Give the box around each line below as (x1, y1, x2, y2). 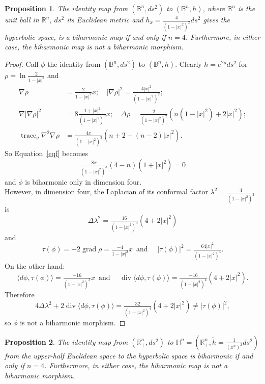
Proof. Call (5, 59, 39, 69)
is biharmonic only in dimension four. (25, 176, 142, 187)
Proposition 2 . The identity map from (5, 336, 128, 347)
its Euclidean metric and (67, 14, 143, 24)
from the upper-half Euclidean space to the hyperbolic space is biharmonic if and (5, 350, 253, 361)
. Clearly (175, 59, 202, 69)
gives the (203, 14, 230, 24)
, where (202, 3, 225, 13)
